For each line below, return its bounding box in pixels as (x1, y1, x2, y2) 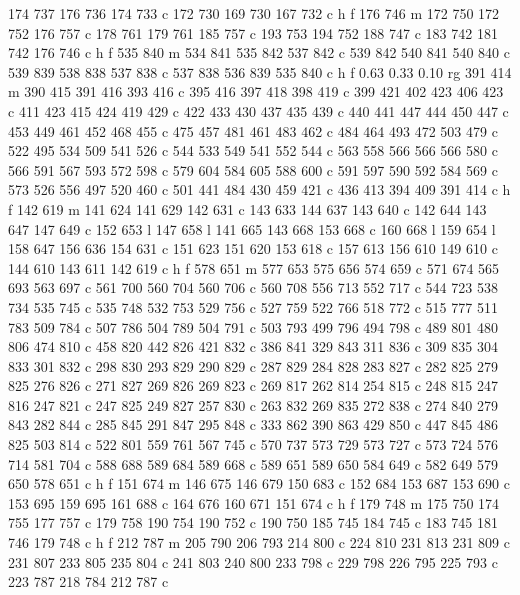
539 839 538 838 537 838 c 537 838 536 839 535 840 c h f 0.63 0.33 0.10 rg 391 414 (8, 61, 512, 82)
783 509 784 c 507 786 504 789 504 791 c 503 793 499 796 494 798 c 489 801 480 (8, 316, 498, 337)
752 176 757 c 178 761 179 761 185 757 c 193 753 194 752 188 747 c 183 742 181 (8, 22, 498, 43)
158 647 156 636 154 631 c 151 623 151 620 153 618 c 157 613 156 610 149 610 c (8, 238, 498, 259)
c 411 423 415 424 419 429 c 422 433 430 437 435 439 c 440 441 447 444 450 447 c (8, 100, 509, 121)
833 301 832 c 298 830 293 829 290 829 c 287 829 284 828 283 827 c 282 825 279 (8, 355, 498, 376)
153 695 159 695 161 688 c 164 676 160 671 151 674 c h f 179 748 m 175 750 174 (8, 492, 500, 513)
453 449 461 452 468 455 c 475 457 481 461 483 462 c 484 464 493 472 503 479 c (8, 120, 498, 141)
